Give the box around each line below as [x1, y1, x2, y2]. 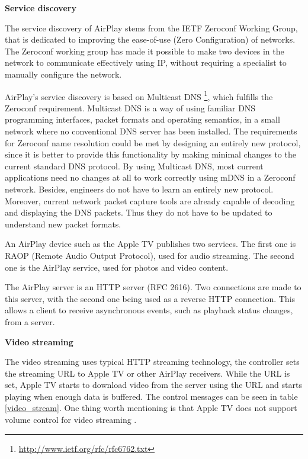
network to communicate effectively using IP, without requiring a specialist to [5, 56, 287, 69]
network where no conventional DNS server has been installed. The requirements [5, 125, 297, 137]
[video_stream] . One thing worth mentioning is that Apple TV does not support [5, 402, 297, 414]
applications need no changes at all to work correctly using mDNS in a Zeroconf [5, 171, 296, 184]
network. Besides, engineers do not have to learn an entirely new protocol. [5, 182, 274, 195]
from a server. [5, 315, 55, 328]
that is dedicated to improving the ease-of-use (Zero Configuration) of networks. [5, 33, 296, 46]
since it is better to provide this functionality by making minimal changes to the [5, 148, 296, 161]
